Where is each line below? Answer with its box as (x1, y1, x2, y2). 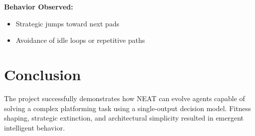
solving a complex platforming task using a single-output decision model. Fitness (4, 103, 251, 113)
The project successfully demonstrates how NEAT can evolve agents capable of (4, 93, 245, 103)
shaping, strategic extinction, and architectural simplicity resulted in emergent (4, 113, 244, 123)
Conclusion (4, 64, 81, 84)
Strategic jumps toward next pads (15, 18, 119, 28)
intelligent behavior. (4, 122, 65, 133)
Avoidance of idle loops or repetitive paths (15, 35, 145, 45)
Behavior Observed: (4, 1, 73, 11)
